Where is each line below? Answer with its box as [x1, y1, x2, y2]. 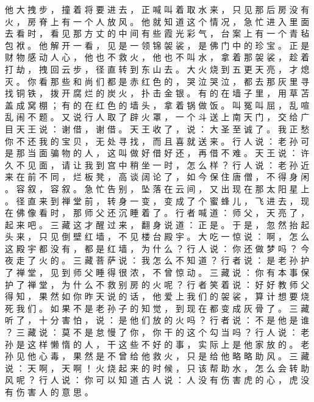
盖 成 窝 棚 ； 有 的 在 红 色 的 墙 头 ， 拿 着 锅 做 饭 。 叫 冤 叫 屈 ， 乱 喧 [5, 98, 310, 111]
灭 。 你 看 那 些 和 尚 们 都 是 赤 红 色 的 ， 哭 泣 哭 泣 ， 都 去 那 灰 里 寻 [5, 74, 310, 87]
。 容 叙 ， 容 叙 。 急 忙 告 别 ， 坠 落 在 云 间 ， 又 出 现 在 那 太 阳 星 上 [5, 182, 310, 195]
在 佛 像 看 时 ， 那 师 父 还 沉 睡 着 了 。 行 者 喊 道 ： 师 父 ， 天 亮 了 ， [5, 206, 310, 219]
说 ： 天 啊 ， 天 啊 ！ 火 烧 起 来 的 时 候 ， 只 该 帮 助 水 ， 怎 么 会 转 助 [5, 361, 310, 374]
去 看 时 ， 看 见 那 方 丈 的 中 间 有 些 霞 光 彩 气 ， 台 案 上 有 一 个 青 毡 [5, 27, 310, 40]
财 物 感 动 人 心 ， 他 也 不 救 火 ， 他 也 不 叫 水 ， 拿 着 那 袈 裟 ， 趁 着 [5, 51, 310, 63]
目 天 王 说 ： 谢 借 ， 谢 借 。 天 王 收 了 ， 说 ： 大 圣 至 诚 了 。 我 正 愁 [5, 122, 310, 135]
